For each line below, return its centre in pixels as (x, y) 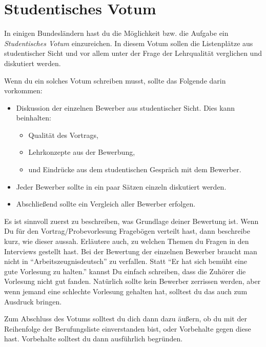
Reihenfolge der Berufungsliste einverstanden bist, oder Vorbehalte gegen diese (128, 328)
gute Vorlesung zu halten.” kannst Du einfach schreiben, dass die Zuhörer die (125, 271)
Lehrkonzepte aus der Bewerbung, (82, 152)
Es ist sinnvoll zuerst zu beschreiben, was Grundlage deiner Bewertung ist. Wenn (131, 221)
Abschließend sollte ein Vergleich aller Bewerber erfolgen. (106, 204)
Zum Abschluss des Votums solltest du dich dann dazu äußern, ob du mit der (126, 319)
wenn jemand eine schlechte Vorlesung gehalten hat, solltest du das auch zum (126, 291)
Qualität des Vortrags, (63, 135)
